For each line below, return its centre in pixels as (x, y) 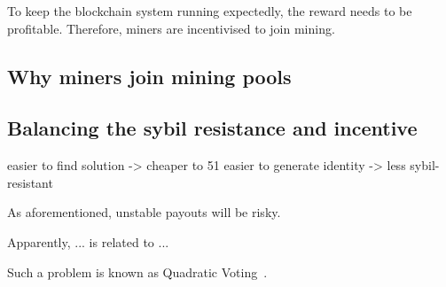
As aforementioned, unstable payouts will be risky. (144, 212)
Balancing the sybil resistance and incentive (212, 128)
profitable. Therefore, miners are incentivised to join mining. (171, 28)
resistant (30, 182)
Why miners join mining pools (149, 76)
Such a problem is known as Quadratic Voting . (137, 271)
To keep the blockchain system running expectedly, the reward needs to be (210, 11)
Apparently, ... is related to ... (88, 241)
